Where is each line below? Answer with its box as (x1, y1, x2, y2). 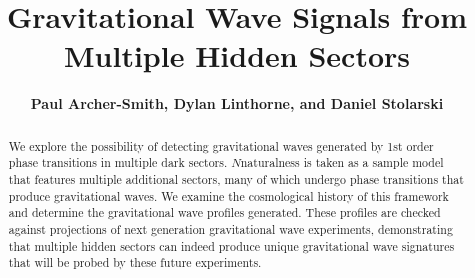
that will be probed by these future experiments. (8, 254, 262, 271)
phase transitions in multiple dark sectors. (8, 154, 228, 171)
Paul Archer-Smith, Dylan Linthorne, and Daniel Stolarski (30, 93, 444, 114)
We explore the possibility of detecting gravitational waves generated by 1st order (8, 137, 434, 154)
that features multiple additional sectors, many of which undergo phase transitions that (8, 171, 464, 188)
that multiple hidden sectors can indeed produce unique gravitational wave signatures (8, 237, 455, 254)
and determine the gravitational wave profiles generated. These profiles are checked (8, 204, 441, 221)
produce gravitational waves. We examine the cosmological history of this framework (8, 187, 449, 204)
